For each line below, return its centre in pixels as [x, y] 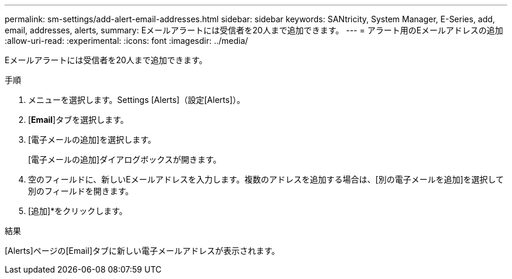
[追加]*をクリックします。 [78, 211]
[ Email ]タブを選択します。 [78, 120]
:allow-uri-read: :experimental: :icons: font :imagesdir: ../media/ [127, 41]
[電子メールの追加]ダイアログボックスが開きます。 [125, 159]
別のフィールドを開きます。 [81, 191]
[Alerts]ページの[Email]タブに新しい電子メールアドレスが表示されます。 [142, 251]
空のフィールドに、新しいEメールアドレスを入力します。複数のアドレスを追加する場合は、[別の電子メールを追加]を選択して [266, 179]
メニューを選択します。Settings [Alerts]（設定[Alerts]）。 [136, 100]
